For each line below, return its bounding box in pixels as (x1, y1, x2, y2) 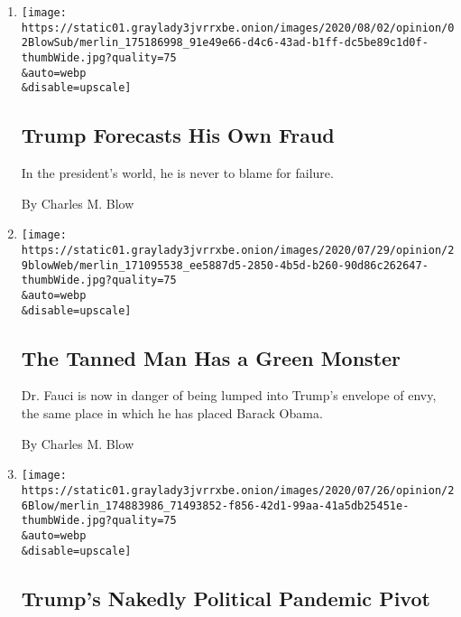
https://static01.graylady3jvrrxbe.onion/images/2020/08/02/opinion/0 (21, 21, 455, 34)
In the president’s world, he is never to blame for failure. (21, 164, 334, 182)
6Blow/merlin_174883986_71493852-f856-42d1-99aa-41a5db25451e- (21, 499, 410, 512)
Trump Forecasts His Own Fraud (21, 121, 335, 149)
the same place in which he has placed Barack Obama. (21, 404, 323, 423)
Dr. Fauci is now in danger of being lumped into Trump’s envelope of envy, (21, 386, 437, 405)
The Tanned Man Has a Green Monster (21, 343, 401, 371)
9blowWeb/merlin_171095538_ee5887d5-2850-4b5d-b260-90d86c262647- (21, 258, 429, 272)
